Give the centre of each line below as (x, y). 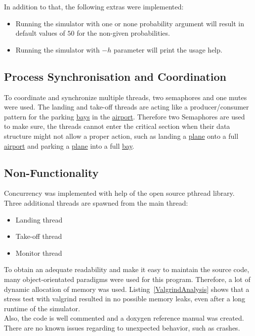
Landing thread (39, 219)
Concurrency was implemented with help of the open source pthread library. (119, 193)
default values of (40, 33)
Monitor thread (39, 252)
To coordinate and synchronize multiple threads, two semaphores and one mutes (126, 97)
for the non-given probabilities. (123, 33)
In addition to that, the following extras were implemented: (94, 6)
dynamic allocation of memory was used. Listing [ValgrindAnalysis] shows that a (127, 289)
